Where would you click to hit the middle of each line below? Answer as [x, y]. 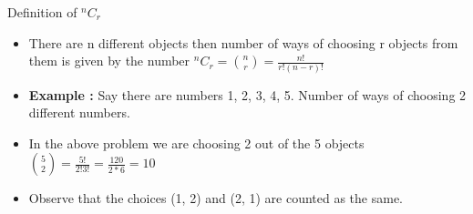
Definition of [42, 12]
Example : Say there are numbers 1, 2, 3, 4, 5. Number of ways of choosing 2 [247, 94]
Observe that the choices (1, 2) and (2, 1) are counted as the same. [216, 198]
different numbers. [79, 112]
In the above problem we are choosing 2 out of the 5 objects [196, 143]
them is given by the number [109, 61]
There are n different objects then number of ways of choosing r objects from [243, 42]
